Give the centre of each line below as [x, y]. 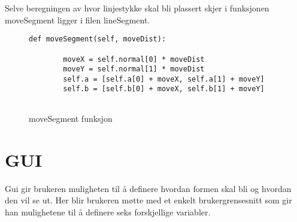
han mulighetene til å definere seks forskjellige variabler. [108, 211]
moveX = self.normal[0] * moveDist [134, 59]
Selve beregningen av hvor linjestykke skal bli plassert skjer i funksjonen [137, 8]
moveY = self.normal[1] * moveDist [134, 69]
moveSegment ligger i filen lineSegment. [78, 19]
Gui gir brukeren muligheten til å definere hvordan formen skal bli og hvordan [148, 188]
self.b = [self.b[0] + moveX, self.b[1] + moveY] [164, 89]
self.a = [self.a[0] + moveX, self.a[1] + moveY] [164, 79]
